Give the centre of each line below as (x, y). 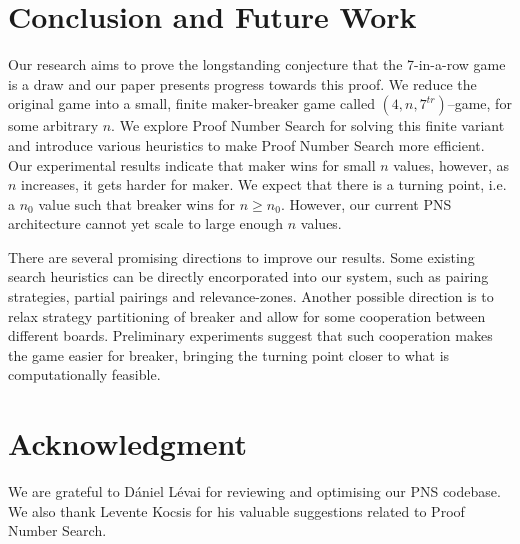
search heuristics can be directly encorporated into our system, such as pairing (248, 276)
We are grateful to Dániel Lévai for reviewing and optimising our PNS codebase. (254, 491)
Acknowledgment (127, 443)
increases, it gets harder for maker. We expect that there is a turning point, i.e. (264, 184)
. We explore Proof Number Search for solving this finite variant (308, 125)
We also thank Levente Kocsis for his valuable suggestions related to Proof (236, 510)
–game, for (479, 103)
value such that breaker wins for (137, 203)
